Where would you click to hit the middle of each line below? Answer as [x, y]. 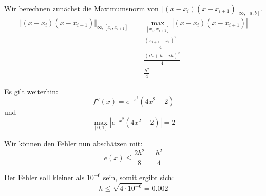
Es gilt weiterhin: [31, 91]
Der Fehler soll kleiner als [44, 177]
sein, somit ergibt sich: [138, 177]
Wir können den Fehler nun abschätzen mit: [73, 143]
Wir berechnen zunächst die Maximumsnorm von [81, 8]
